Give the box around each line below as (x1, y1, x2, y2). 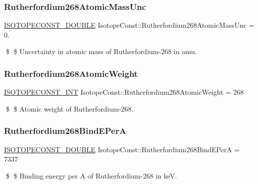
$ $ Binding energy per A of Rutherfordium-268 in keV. (5, 170, 177, 181)
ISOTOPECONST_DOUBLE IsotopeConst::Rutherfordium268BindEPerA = (4, 144, 240, 154)
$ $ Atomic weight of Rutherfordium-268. (5, 103, 134, 114)
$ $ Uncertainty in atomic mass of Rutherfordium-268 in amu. (5, 46, 197, 57)
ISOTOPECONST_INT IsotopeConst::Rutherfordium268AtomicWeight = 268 (4, 87, 244, 97)
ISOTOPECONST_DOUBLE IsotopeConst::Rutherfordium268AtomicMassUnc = (4, 20, 255, 30)
